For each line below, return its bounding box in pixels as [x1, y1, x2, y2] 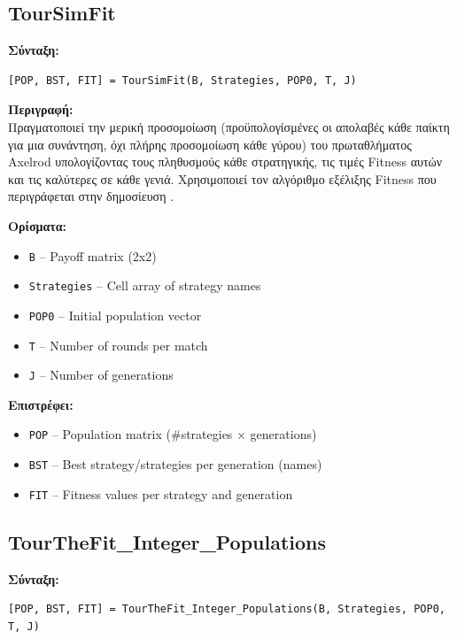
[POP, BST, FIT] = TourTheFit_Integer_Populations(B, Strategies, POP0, [8, 603, 445, 616]
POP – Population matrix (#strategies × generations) [28, 425, 317, 443]
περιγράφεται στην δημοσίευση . [8, 187, 174, 205]
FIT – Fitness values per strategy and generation [28, 484, 293, 503]
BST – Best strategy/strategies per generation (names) [28, 455, 322, 473]
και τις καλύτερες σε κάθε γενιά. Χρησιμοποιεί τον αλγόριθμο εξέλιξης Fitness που [8, 169, 437, 188]
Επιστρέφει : [8, 395, 74, 413]
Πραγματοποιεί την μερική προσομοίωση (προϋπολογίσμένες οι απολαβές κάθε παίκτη [8, 117, 450, 135]
